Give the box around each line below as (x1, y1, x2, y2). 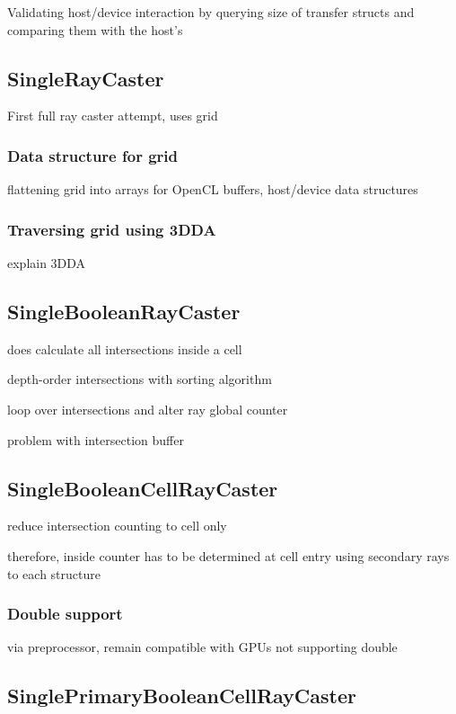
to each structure (7, 564, 101, 583)
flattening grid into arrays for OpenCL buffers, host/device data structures (7, 180, 418, 199)
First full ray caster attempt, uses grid (7, 106, 218, 125)
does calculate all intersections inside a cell (7, 339, 242, 358)
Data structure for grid (7, 144, 179, 166)
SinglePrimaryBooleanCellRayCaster (7, 682, 357, 710)
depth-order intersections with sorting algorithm (7, 370, 272, 388)
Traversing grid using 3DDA (7, 218, 216, 240)
